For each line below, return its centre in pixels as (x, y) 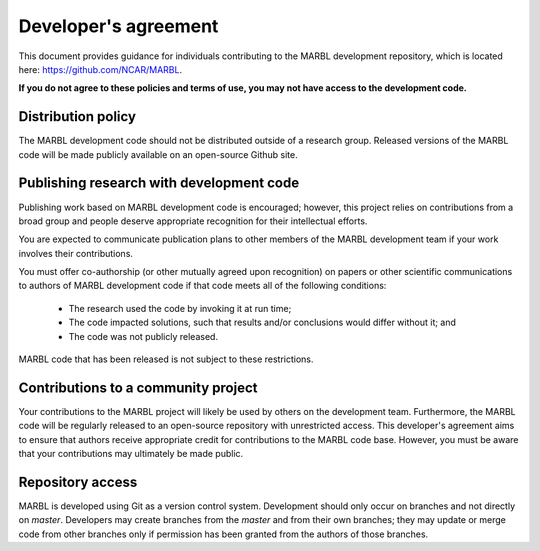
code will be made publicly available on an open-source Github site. (158, 154)
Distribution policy (77, 116)
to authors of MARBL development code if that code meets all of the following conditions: (202, 286)
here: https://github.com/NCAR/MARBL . (100, 69)
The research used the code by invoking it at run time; (180, 308)
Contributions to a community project (138, 387)
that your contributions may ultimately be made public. (131, 454)
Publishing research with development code (159, 183)
